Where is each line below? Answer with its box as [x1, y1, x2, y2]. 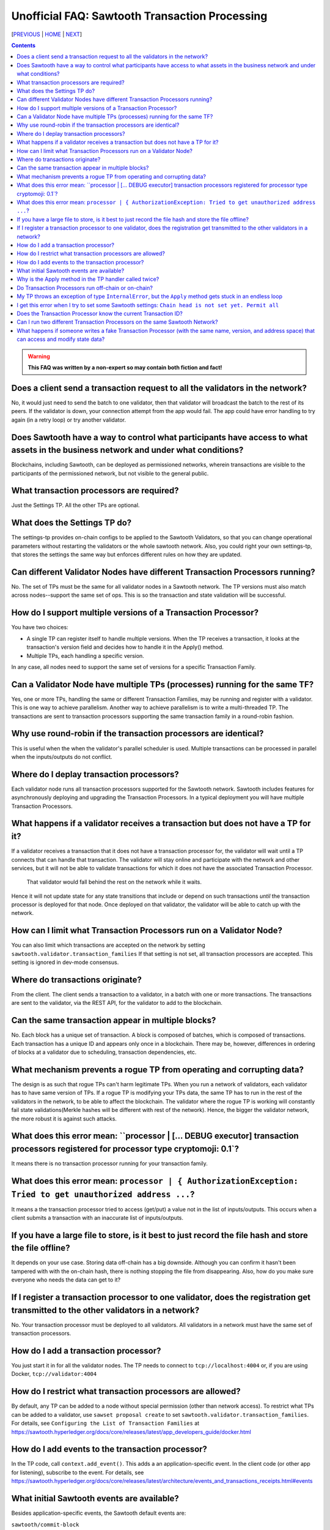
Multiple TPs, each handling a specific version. [26, 652, 145, 659]
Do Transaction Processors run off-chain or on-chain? [16, 284, 153, 291]
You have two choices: [11, 624, 68, 631]
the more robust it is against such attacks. [11, 1114, 117, 1122]
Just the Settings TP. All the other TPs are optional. [11, 502, 140, 509]
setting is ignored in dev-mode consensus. [11, 958, 119, 966]
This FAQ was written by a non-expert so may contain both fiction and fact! [28, 364, 222, 371]
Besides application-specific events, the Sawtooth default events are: [11, 1509, 186, 1517]
